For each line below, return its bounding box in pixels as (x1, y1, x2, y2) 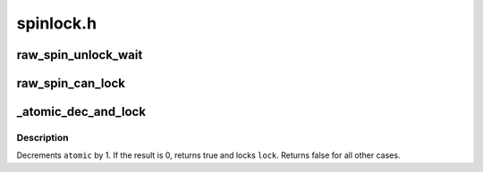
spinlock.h (16, 13, 97, 33)
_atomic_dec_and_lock (16, 104, 147, 119)
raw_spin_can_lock (16, 76, 125, 91)
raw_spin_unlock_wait (16, 47, 143, 62)
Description (16, 131, 69, 143)
